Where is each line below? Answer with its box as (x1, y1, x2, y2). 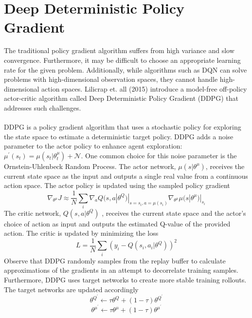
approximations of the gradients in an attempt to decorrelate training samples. (4, 265, 238, 275)
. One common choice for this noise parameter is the (81, 150, 237, 160)
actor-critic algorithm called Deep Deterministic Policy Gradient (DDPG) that (4, 93, 238, 103)
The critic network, (4, 207, 61, 218)
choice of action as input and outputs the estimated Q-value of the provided (4, 218, 231, 228)
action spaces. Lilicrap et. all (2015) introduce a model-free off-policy (41, 83, 247, 94)
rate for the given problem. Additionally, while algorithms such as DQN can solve (4, 64, 247, 75)
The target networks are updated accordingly (4, 284, 139, 294)
